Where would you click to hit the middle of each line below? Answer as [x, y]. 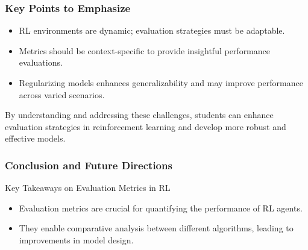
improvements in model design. [76, 239]
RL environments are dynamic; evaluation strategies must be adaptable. [152, 30]
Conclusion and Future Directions [89, 165]
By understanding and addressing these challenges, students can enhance [139, 115]
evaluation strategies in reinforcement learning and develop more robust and [146, 126]
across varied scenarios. [62, 94]
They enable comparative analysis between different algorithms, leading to [156, 228]
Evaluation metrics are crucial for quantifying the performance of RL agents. [161, 208]
